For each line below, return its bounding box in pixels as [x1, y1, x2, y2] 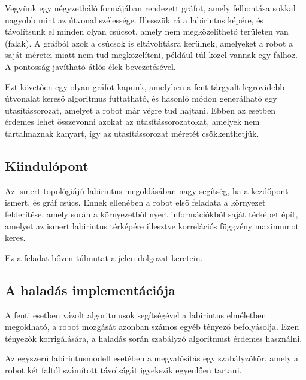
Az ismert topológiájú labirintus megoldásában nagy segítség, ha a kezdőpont [5, 184, 289, 197]
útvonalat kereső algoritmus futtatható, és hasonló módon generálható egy [5, 92, 277, 105]
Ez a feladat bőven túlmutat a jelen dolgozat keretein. [5, 251, 203, 263]
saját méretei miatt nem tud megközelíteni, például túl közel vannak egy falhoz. [5, 48, 298, 61]
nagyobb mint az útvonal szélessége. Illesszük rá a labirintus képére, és [5, 13, 263, 26]
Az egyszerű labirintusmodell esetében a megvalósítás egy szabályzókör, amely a [5, 352, 299, 364]
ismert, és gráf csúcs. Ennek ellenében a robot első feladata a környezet [5, 196, 266, 209]
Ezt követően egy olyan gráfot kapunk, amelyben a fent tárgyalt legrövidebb [5, 80, 285, 93]
